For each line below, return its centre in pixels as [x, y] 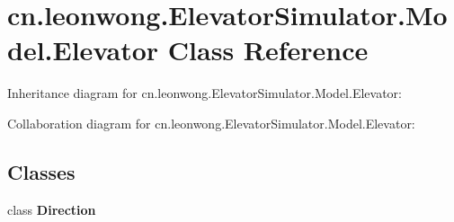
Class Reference [268, 50]
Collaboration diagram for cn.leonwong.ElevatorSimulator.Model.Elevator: [211, 123]
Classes [41, 171]
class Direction [52, 209]
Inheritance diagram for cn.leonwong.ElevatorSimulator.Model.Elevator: [205, 93]
